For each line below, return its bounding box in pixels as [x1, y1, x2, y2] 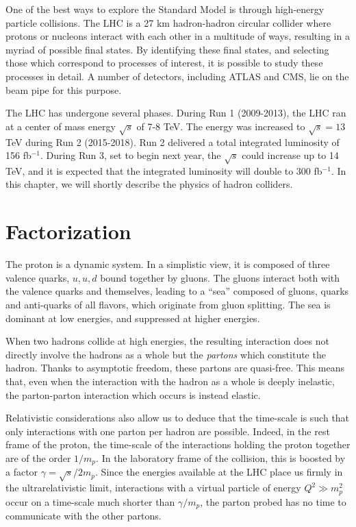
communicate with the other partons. [5, 508, 162, 523]
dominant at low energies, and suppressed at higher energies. [5, 310, 260, 325]
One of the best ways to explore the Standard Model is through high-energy [5, 2, 325, 16]
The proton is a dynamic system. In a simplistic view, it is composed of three [5, 257, 330, 271]
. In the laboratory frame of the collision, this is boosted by [96, 450, 346, 465]
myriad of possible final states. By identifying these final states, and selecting [5, 42, 329, 56]
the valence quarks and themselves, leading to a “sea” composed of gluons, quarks [5, 284, 349, 298]
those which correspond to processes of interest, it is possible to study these [5, 56, 323, 70]
